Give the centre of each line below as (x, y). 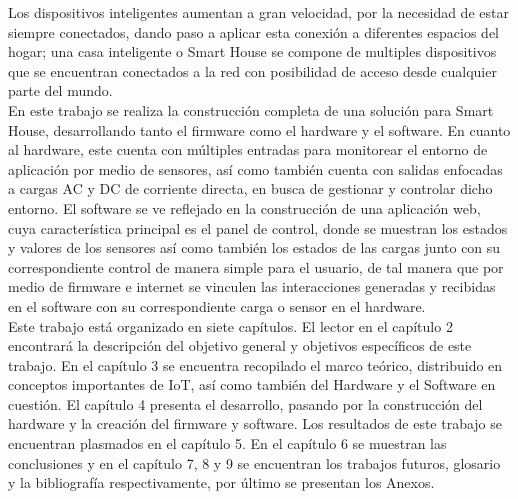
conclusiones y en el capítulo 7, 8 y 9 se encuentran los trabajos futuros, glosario (254, 462)
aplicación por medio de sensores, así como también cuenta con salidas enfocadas (255, 168)
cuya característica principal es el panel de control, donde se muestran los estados (258, 227)
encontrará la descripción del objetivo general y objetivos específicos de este (240, 345)
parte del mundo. (60, 90)
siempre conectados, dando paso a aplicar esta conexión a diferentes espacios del (253, 31)
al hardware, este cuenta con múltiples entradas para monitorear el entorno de (248, 149)
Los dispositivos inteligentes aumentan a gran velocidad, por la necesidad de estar (258, 12)
